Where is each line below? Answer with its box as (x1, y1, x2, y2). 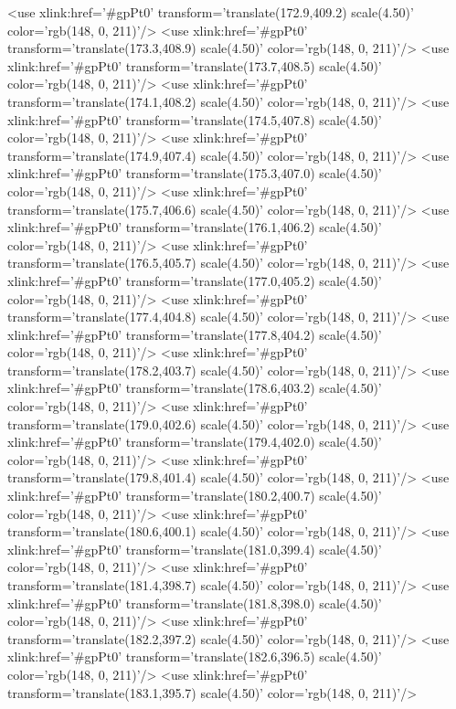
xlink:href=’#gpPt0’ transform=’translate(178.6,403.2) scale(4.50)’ (7, 378, 382, 397)
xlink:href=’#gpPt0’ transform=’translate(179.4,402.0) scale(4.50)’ (7, 432, 382, 451)
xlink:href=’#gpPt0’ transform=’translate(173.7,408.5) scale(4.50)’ (7, 56, 382, 75)
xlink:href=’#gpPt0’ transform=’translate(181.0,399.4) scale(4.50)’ (7, 539, 382, 558)
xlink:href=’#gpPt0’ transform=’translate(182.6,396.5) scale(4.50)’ (7, 647, 382, 666)
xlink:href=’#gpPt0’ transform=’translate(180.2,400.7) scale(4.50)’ (7, 486, 382, 505)
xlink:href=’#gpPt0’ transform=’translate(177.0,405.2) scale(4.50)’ (7, 270, 382, 290)
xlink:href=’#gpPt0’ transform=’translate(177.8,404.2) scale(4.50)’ (7, 324, 382, 344)
